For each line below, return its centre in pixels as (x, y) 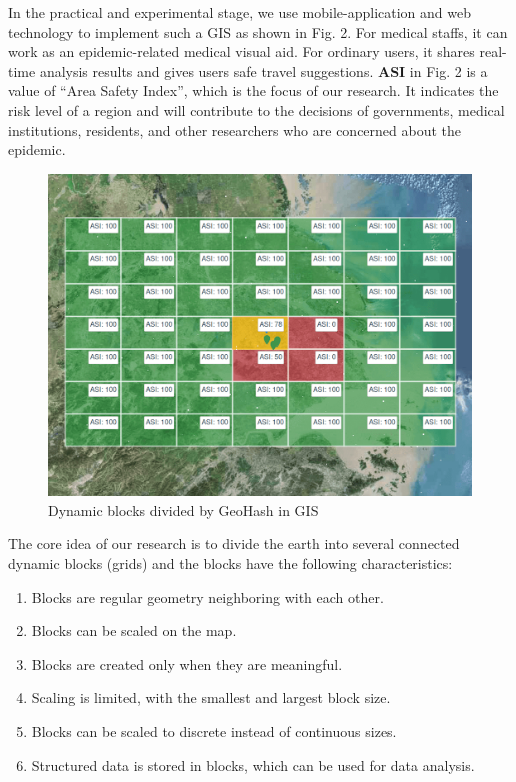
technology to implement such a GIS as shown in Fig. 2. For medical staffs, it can (258, 31)
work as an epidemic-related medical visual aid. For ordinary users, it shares (241, 51)
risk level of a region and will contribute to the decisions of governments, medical (256, 109)
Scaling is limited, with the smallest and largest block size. (211, 697)
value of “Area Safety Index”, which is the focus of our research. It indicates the (253, 90)
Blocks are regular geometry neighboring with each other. (207, 596)
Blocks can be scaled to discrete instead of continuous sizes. (214, 731)
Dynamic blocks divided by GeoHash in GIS (183, 509)
